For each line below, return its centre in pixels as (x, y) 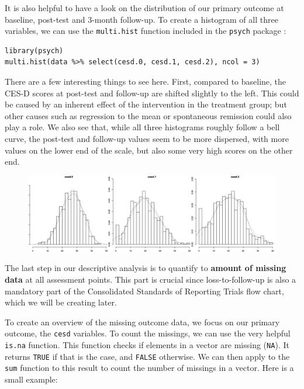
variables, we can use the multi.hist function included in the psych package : (146, 31)
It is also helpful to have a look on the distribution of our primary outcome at (144, 8)
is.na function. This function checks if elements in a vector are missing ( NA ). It (147, 345)
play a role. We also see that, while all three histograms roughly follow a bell (142, 127)
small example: (31, 379)
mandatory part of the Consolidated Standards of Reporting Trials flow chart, (144, 291)
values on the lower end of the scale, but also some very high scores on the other (149, 150)
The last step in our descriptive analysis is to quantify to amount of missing (146, 268)
